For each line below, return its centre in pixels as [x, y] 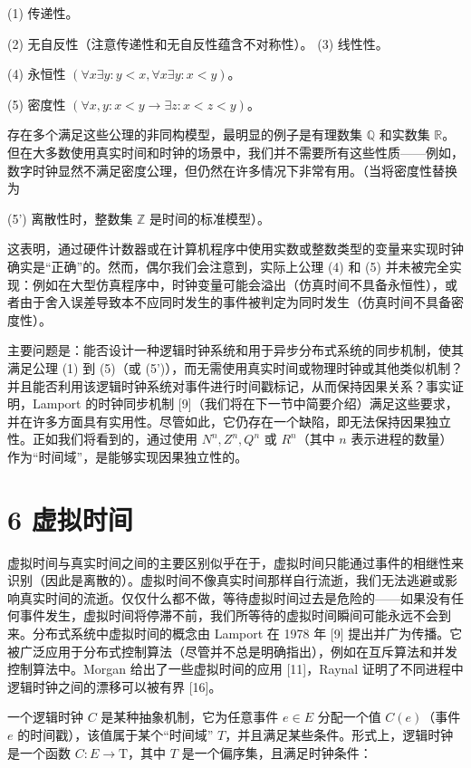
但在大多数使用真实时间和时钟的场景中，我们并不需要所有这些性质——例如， [235, 152]
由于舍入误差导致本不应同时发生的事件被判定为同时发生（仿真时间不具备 [235, 302]
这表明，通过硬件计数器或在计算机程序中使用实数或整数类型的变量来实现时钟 [235, 249]
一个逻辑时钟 [45, 717]
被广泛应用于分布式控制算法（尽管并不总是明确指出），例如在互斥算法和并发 [232, 651]
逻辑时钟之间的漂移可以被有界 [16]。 [115, 686]
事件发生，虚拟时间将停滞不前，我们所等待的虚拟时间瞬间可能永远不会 [229, 615]
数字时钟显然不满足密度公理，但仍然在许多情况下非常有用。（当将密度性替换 [232, 170]
